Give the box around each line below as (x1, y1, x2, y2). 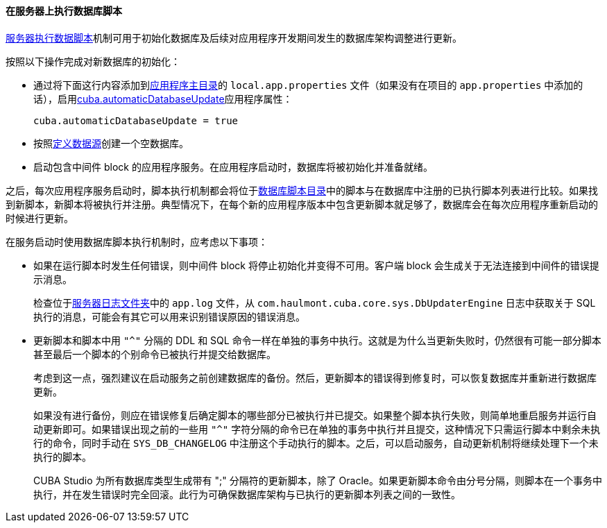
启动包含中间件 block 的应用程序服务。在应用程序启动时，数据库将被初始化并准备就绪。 (33, 160, 433, 173)
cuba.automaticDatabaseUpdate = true (33, 114, 239, 126)
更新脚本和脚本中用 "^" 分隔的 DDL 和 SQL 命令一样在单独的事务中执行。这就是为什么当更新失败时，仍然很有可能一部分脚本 (33, 334, 601, 346)
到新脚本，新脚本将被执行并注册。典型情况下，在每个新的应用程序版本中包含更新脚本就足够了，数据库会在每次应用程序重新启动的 (6, 198, 598, 210)
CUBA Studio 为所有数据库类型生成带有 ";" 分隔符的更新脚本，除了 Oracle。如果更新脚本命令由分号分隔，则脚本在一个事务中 (33, 474, 603, 486)
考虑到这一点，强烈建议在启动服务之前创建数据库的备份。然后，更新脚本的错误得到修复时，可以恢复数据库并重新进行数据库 (33, 371, 597, 384)
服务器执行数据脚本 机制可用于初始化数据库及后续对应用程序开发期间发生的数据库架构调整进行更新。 (6, 31, 462, 44)
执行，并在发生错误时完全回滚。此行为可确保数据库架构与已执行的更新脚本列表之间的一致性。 (33, 488, 461, 500)
